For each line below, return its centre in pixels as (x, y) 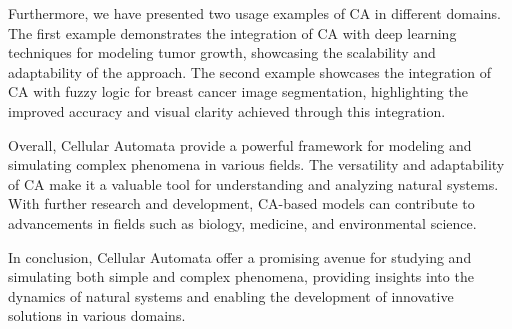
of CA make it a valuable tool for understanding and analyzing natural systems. (253, 183)
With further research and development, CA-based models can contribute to (241, 203)
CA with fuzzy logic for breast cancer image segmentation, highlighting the (238, 91)
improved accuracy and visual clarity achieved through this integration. (227, 110)
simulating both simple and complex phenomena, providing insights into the (241, 276)
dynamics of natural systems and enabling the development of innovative (231, 295)
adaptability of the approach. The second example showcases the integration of (249, 71)
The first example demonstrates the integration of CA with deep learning (232, 32)
